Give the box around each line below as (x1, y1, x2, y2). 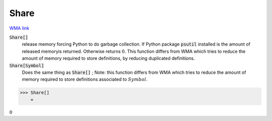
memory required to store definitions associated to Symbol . (22, 76, 148, 82)
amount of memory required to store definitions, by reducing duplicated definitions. (22, 55, 195, 61)
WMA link (9, 25, 30, 31)
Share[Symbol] (9, 63, 44, 68)
